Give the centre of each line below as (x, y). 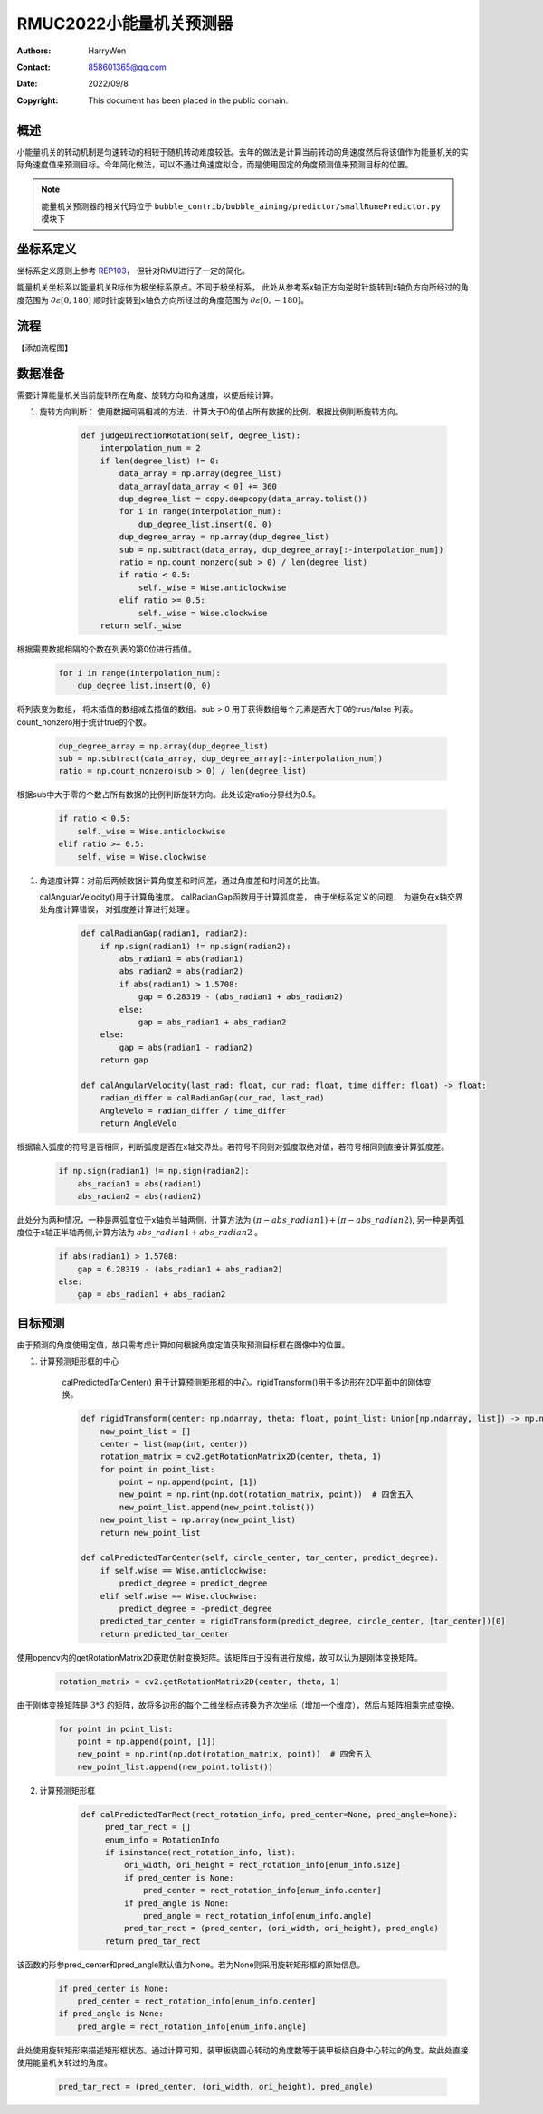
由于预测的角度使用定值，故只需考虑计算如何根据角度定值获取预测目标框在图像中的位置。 (183, 1345)
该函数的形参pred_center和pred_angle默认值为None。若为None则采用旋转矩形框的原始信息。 (191, 1965)
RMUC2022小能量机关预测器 (125, 24)
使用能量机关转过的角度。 (64, 2062)
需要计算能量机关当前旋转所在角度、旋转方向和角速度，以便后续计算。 (148, 395)
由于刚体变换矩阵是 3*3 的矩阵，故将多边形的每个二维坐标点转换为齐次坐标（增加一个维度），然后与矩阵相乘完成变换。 (238, 1705)
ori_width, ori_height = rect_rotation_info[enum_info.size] (262, 1865)
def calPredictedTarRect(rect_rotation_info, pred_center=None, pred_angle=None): (270, 1814)
